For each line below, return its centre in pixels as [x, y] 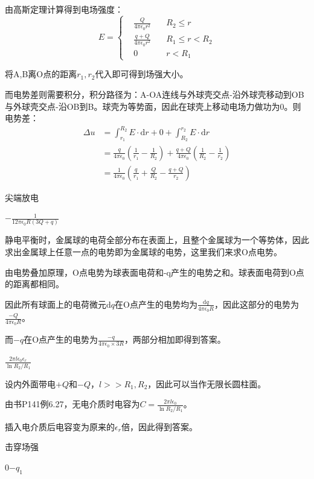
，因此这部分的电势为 [256, 304]
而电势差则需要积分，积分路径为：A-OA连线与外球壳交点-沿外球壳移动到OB [155, 94]
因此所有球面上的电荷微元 [56, 304]
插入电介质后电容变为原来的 [60, 426]
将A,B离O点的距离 [41, 74]
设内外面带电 [30, 383]
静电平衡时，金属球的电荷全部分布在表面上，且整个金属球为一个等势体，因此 [157, 240]
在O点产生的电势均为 [156, 304]
